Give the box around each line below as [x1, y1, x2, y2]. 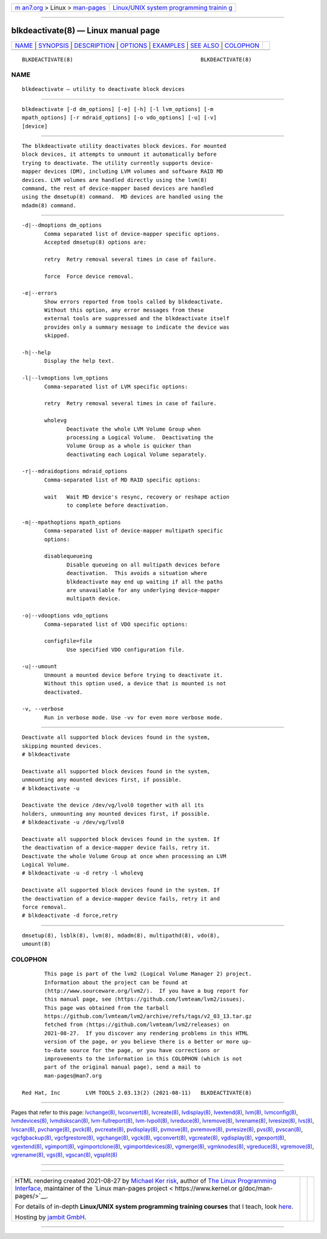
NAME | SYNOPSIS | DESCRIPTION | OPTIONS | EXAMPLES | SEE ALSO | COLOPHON [15, 41, 260, 50]
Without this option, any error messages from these [44, 307, 204, 314]
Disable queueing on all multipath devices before [67, 561, 220, 568]
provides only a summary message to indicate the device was [44, 323, 230, 331]
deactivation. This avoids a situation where [67, 570, 207, 577]
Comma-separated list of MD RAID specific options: [44, 476, 201, 483]
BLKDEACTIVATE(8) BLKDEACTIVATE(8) [22, 56, 252, 63]
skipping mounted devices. [22, 742, 102, 749]
